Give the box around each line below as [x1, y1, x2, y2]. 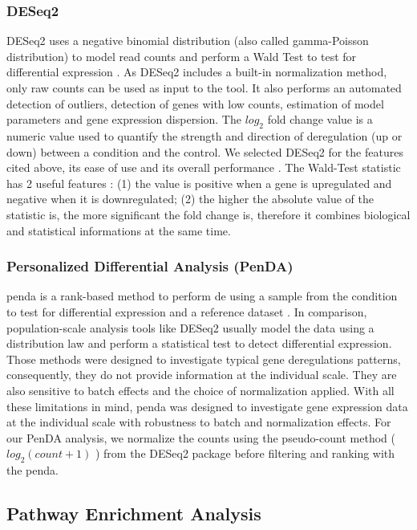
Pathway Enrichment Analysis [6, 501, 261, 526]
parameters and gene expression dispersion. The [6, 111, 241, 128]
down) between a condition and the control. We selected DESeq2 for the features [6, 143, 403, 160]
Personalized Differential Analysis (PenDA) [6, 256, 294, 276]
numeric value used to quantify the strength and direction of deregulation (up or [6, 127, 403, 144]
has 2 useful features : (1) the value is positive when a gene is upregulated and [6, 174, 392, 191]
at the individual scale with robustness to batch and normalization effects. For [6, 414, 391, 430]
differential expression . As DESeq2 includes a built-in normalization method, [6, 63, 387, 80]
